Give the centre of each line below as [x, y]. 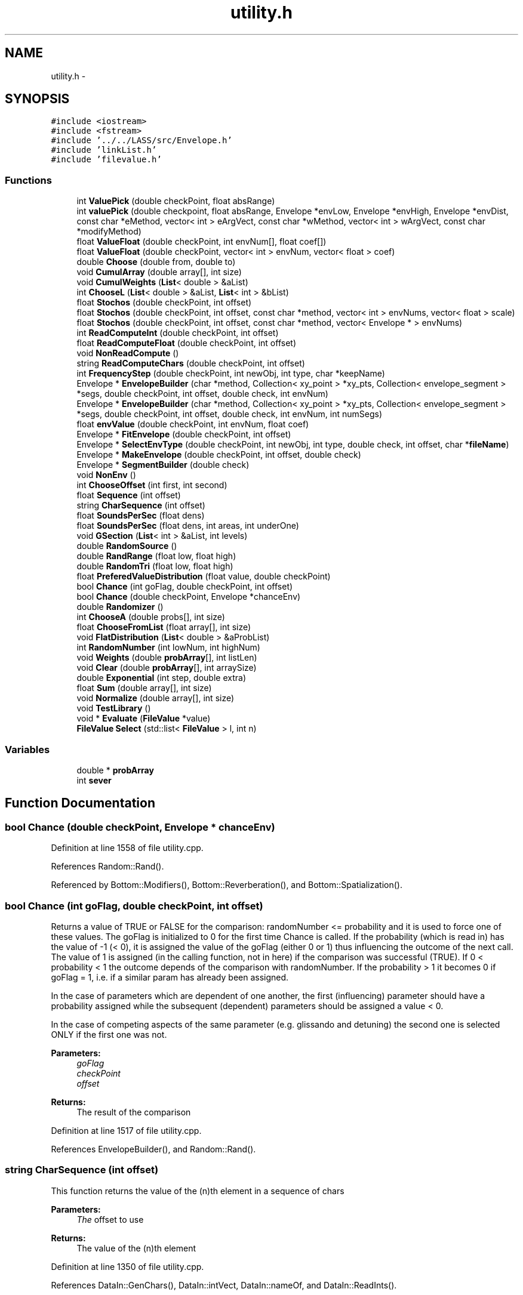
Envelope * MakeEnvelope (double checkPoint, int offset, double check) [219, 455]
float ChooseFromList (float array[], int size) [164, 627]
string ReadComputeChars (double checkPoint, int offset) [191, 363]
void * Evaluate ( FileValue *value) [144, 719]
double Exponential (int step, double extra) [161, 678]
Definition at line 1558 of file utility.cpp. [127, 848]
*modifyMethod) [109, 232]
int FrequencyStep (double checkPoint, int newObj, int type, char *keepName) [231, 374]
